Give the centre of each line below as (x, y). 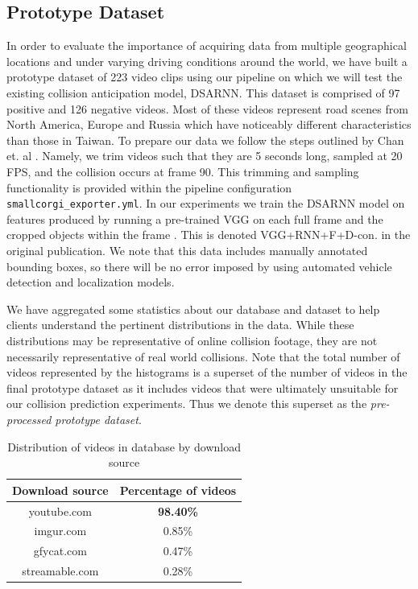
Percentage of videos (178, 490)
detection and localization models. (91, 282)
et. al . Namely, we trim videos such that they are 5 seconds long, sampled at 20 (205, 156)
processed (29, 419)
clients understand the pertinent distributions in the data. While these (180, 325)
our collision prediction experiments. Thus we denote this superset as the (187, 404)
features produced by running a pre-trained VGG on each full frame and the (195, 218)
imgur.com (60, 531)
